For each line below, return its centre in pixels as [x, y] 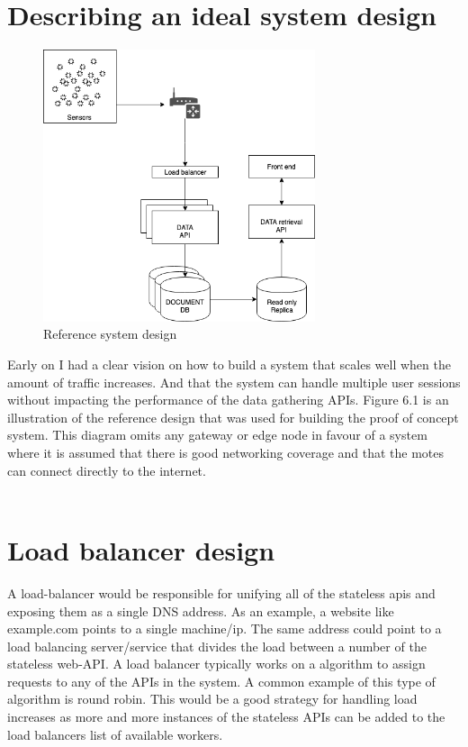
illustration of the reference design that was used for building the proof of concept [233, 417]
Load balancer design [141, 549]
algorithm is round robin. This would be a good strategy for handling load [212, 699]
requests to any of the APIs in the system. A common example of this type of [221, 681]
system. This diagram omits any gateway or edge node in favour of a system [217, 435]
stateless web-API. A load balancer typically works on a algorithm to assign [216, 664]
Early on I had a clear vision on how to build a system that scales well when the [229, 364]
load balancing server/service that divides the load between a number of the [217, 646]
